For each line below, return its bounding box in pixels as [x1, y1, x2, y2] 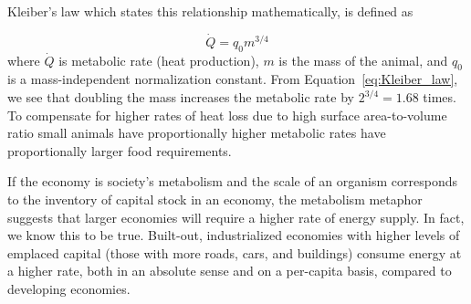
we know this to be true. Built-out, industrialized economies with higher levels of [7, 225, 460, 245]
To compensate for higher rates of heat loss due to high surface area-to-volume [7, 105, 447, 124]
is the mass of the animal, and [278, 50, 448, 69]
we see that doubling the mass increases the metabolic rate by [7, 88, 354, 106]
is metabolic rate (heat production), [58, 50, 259, 69]
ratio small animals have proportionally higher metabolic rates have [7, 123, 386, 142]
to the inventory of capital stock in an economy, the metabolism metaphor [7, 189, 423, 208]
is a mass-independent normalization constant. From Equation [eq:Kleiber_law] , [7, 69, 458, 89]
